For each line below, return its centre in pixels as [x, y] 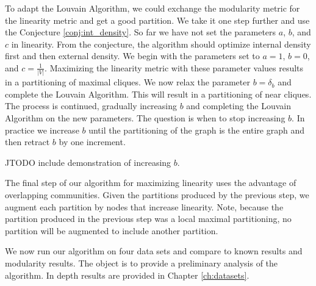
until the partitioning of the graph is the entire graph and [196, 130]
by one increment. [92, 142]
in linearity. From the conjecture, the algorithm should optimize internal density [161, 44]
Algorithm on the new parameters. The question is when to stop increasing [145, 118]
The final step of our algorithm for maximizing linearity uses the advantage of [151, 183]
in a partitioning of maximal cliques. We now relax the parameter [127, 82]
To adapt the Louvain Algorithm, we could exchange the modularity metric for [153, 8]
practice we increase [42, 130]
